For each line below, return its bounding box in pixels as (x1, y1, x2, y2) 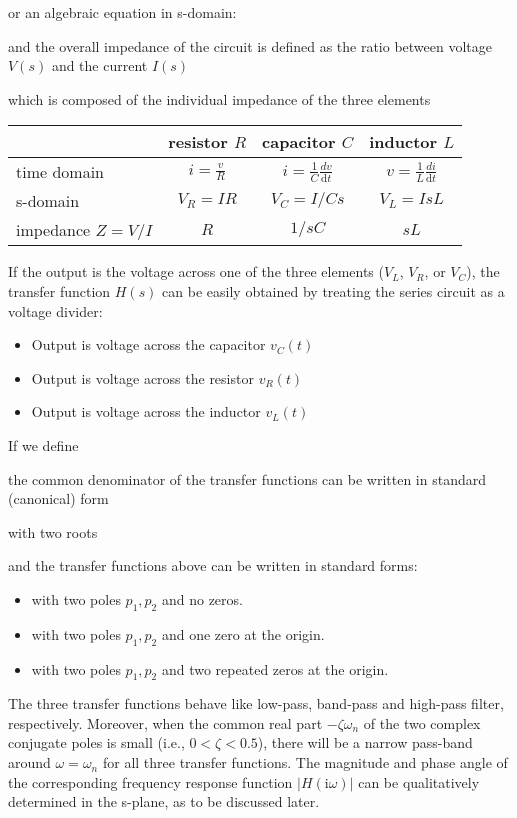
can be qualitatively (358, 771, 480, 792)
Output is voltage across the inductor (31, 401, 261, 422)
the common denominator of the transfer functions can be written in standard (8, 468, 487, 489)
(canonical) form (8, 488, 109, 509)
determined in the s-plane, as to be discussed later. (8, 791, 320, 812)
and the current (51, 55, 148, 76)
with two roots (8, 521, 98, 542)
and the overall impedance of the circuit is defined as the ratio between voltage (8, 35, 493, 56)
